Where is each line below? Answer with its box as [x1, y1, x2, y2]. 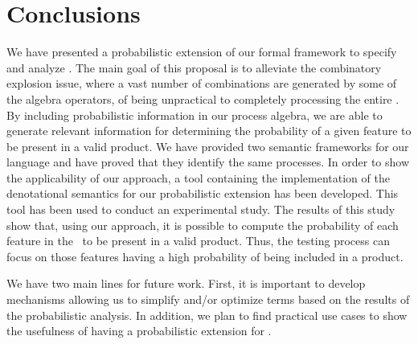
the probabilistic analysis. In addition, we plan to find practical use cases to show [6, 306, 408, 323]
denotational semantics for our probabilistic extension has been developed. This [6, 185, 399, 202]
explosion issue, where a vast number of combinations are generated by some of [6, 75, 397, 92]
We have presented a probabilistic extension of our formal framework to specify [6, 43, 397, 60]
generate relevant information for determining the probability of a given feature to [6, 122, 412, 139]
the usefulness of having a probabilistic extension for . [6, 322, 272, 339]
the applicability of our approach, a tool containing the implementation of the [6, 169, 390, 186]
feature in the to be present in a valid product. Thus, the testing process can [6, 232, 390, 249]
